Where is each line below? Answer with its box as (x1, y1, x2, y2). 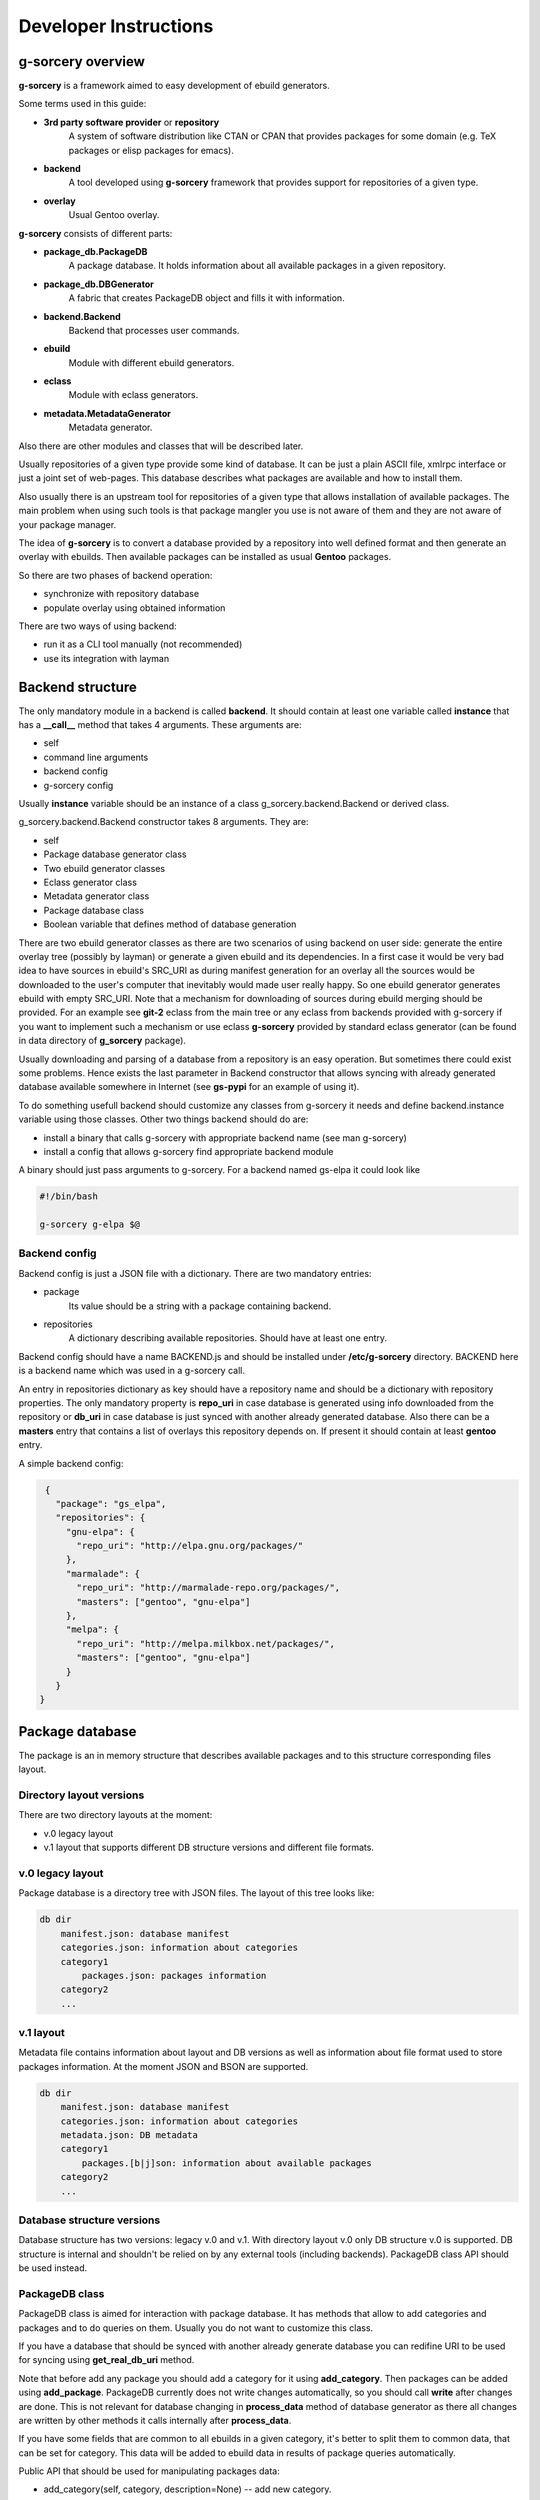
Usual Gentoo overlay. (68, 209, 160, 221)
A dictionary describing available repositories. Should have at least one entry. (68, 1332, 388, 1344)
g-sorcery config (43, 779, 114, 791)
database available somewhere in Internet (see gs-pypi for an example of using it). (18, 1081, 360, 1093)
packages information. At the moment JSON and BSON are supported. (18, 2060, 309, 2072)
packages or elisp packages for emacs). (68, 144, 235, 156)
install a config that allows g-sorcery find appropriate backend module (43, 1145, 334, 1157)
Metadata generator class (43, 890, 150, 902)
